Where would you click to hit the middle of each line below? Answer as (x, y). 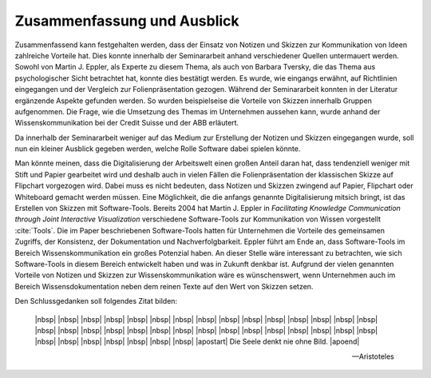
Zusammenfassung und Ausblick (127, 21)
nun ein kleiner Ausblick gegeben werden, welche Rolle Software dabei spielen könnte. (158, 149)
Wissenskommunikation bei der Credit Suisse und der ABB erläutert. (127, 123)
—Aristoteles (373, 356)
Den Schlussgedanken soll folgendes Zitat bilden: (96, 301)
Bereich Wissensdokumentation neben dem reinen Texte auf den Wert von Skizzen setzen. (164, 286)
